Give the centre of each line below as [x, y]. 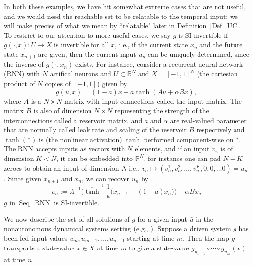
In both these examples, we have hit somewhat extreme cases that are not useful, [125, 6]
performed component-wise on [189, 139]
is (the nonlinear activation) [80, 139]
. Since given [23, 178]
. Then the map [206, 238]
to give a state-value [159, 248]
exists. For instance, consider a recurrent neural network [159, 64]
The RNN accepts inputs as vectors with [64, 149]
